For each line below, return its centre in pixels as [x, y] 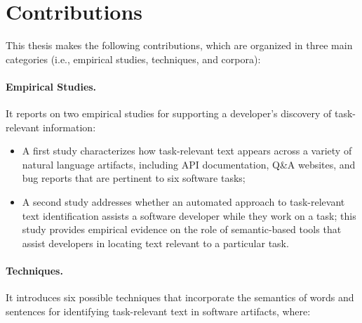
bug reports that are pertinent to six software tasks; [134, 178]
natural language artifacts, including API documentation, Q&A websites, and [189, 164]
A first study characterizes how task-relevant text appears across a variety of [187, 151]
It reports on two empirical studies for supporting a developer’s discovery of [169, 113]
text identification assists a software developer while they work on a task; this [189, 215]
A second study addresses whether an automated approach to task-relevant [183, 202]
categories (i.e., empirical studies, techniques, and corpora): [133, 59]
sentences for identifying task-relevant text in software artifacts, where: [158, 311]
